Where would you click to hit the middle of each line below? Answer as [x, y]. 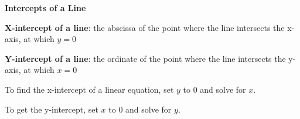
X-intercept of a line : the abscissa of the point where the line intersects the [145, 27]
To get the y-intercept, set [52, 109]
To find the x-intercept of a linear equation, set [89, 89]
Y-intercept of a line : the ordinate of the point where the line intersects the [145, 58]
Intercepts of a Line [45, 8]
